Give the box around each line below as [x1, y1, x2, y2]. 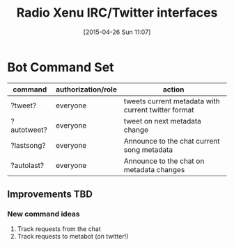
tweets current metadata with [123, 96, 221, 105]
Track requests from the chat [17, 225, 101, 233]
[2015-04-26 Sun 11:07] [83, 28, 151, 36]
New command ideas [7, 210, 80, 219]
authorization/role [55, 85, 117, 94]
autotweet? [10, 125, 47, 135]
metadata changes [123, 164, 185, 174]
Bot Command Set [7, 59, 114, 75]
